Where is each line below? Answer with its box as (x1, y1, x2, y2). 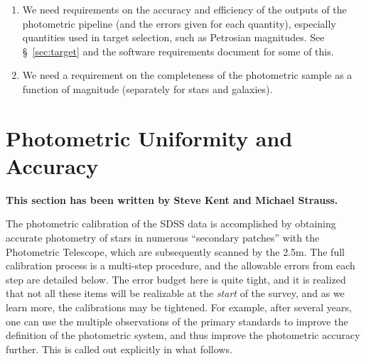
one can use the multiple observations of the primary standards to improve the (6, 313, 348, 328)
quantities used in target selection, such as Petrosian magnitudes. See (22, 30, 325, 45)
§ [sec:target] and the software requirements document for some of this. (22, 43, 334, 58)
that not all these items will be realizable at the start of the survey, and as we (6, 286, 345, 301)
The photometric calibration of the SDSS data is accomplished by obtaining (6, 216, 336, 231)
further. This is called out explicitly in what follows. (6, 341, 232, 356)
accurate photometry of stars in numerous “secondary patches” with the (6, 230, 320, 245)
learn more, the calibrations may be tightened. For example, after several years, (6, 300, 352, 315)
